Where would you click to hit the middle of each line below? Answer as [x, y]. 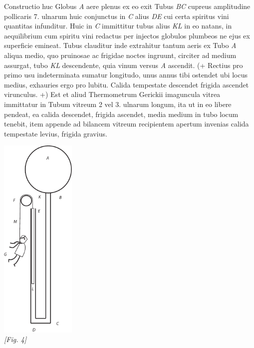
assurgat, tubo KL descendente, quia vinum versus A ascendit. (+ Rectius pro [124, 65]
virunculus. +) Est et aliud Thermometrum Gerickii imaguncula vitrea [112, 94]
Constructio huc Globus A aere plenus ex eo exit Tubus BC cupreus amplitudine [127, 6]
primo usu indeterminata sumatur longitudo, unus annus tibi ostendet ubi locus [126, 75]
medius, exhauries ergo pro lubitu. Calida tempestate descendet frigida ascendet [127, 84]
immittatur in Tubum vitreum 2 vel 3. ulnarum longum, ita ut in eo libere [118, 104]
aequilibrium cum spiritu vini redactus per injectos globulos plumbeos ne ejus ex [127, 35]
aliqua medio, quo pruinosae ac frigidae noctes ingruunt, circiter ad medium [120, 55]
